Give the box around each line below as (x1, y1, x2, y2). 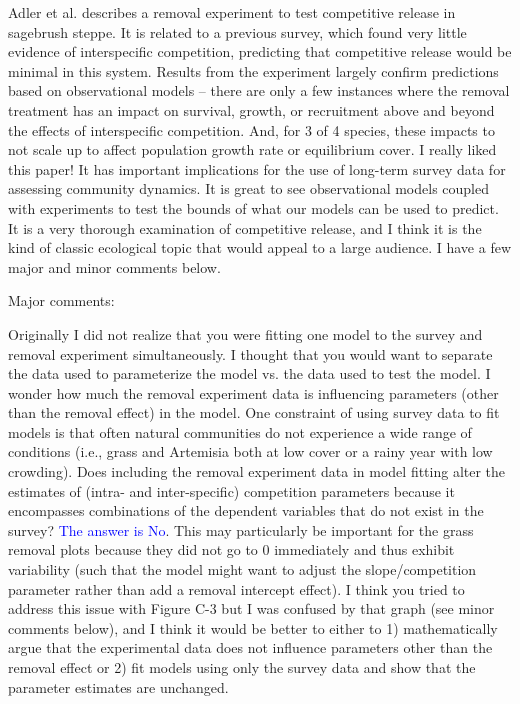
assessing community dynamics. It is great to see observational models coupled (8, 178, 489, 199)
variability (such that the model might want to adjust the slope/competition (8, 559, 477, 580)
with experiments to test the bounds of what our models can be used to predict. (8, 197, 499, 218)
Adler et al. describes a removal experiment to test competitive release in (8, 2, 456, 22)
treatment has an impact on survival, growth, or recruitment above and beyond (8, 99, 495, 120)
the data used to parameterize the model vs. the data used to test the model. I (8, 363, 491, 384)
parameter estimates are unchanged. (8, 676, 229, 697)
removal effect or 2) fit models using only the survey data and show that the (8, 657, 476, 677)
